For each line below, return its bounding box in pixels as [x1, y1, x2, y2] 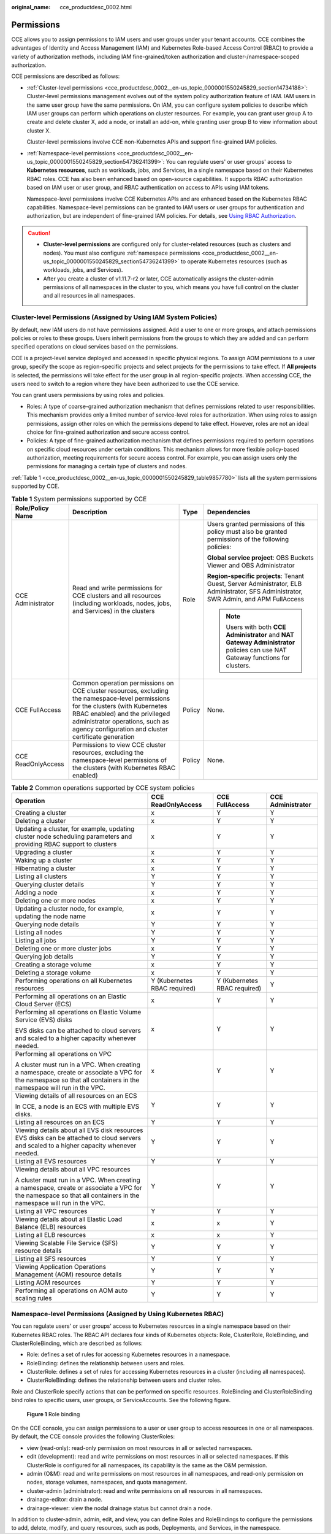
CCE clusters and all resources [72, 592, 162, 599]
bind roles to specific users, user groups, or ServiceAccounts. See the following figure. [11, 1397, 231, 1404]
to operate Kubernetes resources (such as [181, 258, 287, 265]
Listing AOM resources [15, 1278, 81, 1287]
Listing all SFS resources [15, 1255, 86, 1263]
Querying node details [15, 920, 79, 929]
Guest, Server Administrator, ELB [207, 580, 302, 588]
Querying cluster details [15, 881, 85, 889]
